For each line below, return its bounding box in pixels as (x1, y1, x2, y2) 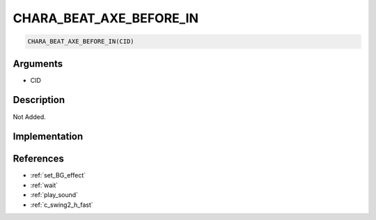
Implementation (13, 131, 84, 143)
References (13, 153, 64, 165)
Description (13, 94, 65, 106)
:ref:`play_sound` (30, 191, 79, 199)
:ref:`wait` (30, 181, 58, 189)
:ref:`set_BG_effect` (30, 171, 86, 180)
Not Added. (13, 112, 47, 121)
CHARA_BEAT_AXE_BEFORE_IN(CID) (27, 38, 135, 45)
